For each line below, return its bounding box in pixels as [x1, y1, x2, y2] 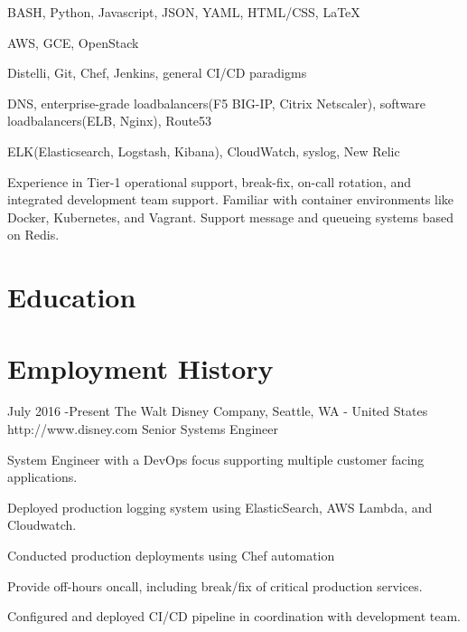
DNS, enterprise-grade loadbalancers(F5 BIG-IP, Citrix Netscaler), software [7, 93, 426, 112]
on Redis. [7, 225, 60, 244]
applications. [7, 467, 78, 486]
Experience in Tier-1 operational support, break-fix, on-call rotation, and [7, 172, 412, 191]
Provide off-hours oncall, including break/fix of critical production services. [7, 576, 423, 595]
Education [7, 278, 136, 316]
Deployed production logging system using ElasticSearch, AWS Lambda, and [7, 497, 433, 516]
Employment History [7, 349, 274, 386]
